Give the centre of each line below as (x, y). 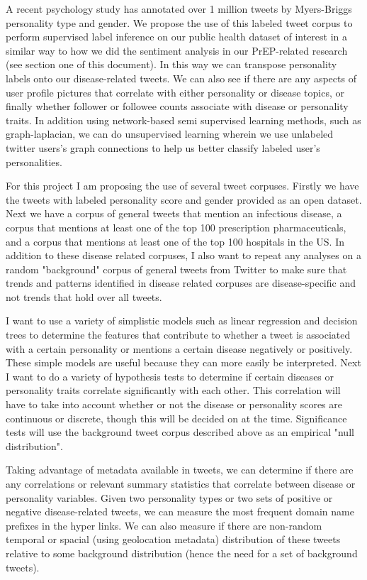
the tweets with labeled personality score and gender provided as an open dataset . (184, 199)
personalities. (34, 162)
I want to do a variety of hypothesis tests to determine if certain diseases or (170, 376)
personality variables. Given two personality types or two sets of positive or (169, 497)
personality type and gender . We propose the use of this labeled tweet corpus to (179, 22)
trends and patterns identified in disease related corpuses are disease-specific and (181, 283)
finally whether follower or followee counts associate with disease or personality (177, 106)
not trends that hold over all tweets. (84, 296)
